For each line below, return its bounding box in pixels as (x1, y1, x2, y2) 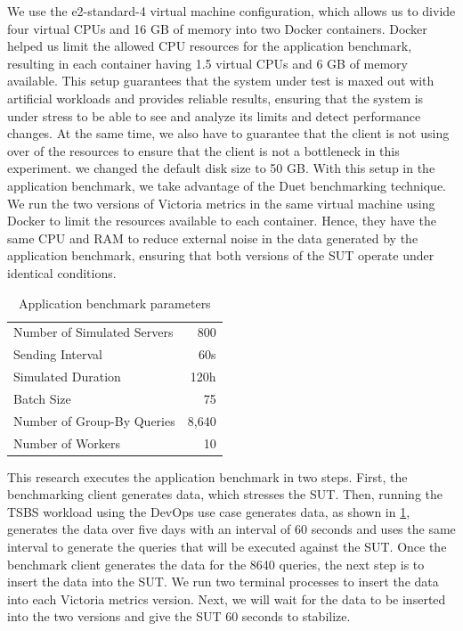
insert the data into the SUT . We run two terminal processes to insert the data (7, 572, 439, 591)
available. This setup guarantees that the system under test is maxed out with (7, 71, 435, 90)
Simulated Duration (13, 367, 121, 386)
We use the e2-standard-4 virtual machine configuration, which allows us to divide (7, 2, 456, 20)
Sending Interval (13, 345, 103, 364)
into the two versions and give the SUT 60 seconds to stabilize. (7, 607, 351, 626)
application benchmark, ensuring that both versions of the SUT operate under (7, 246, 435, 265)
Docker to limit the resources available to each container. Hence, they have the (7, 211, 436, 230)
